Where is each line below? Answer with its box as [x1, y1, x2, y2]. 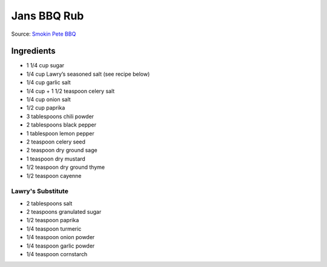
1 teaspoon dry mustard [26, 155, 86, 162]
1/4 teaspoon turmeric [26, 225, 82, 232]
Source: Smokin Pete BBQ [11, 30, 76, 38]
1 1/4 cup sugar [26, 62, 65, 69]
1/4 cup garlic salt [26, 79, 71, 86]
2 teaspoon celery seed [26, 138, 86, 145]
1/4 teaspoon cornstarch [26, 251, 88, 258]
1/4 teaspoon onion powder [26, 234, 95, 241]
